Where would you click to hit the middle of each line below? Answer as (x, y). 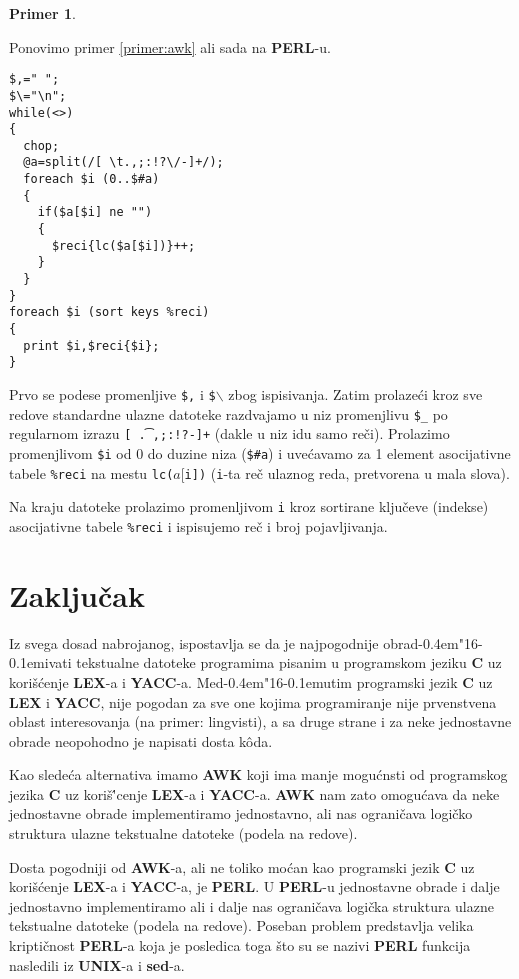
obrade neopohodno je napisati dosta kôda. (141, 740)
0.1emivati (40, 662)
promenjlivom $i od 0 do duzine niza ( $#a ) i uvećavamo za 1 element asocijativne (260, 452)
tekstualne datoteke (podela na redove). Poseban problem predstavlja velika (241, 925)
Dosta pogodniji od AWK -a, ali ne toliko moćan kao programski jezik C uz (242, 866)
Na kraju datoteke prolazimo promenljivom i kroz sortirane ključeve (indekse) (249, 506)
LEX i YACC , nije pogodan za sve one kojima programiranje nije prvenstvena (253, 701)
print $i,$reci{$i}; (91, 345)
